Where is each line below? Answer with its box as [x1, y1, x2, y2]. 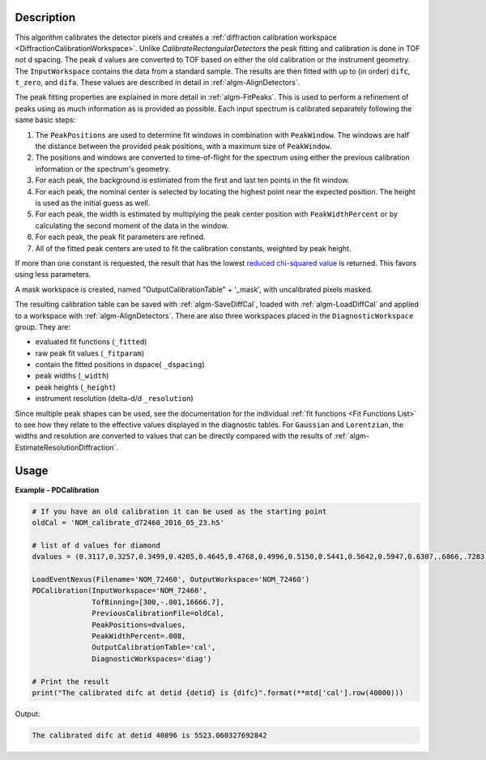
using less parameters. [15, 270, 92, 280]
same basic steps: [15, 115, 76, 125]
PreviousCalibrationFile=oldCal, [92, 608, 224, 618]
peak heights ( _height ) [35, 382, 117, 392]
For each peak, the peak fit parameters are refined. [35, 232, 206, 242]
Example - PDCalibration [15, 485, 100, 494]
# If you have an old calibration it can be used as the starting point [32, 506, 327, 516]
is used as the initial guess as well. [35, 198, 151, 207]
